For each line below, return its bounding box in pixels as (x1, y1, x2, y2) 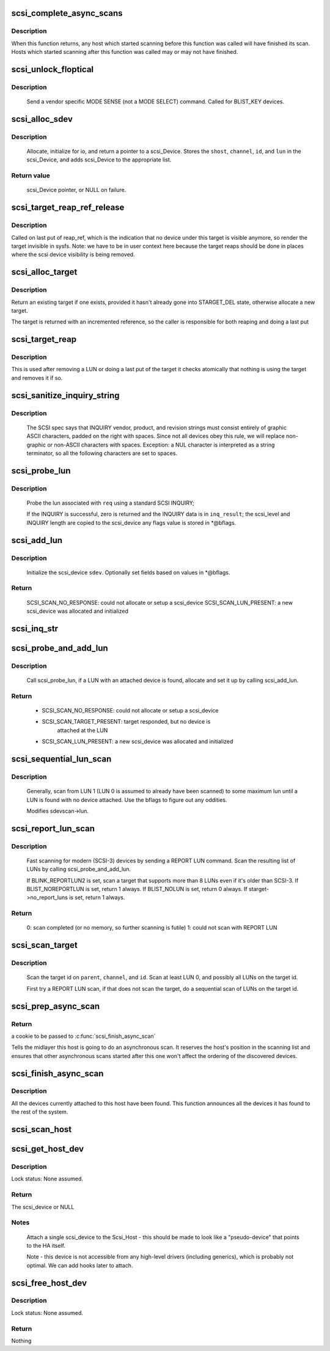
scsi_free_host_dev (11, 1278, 87, 1288)
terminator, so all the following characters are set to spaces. (26, 450, 177, 457)
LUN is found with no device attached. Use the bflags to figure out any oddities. (26, 796, 227, 804)
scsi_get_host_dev (11, 1144, 84, 1154)
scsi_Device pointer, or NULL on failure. (26, 187, 127, 194)
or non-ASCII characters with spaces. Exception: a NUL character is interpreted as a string (46, 441, 275, 448)
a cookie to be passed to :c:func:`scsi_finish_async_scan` (11, 1032, 156, 1040)
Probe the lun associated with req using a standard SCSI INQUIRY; (26, 499, 195, 506)
